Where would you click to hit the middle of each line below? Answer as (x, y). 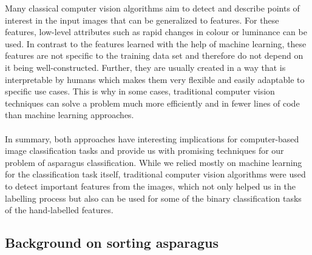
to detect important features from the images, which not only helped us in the (151, 186)
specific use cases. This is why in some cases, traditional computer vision (140, 91)
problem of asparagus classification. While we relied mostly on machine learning (154, 162)
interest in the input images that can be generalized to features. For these (142, 20)
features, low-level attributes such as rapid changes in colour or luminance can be (156, 32)
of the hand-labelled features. (59, 210)
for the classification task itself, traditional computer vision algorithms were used (155, 174)
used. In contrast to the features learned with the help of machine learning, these (156, 43)
